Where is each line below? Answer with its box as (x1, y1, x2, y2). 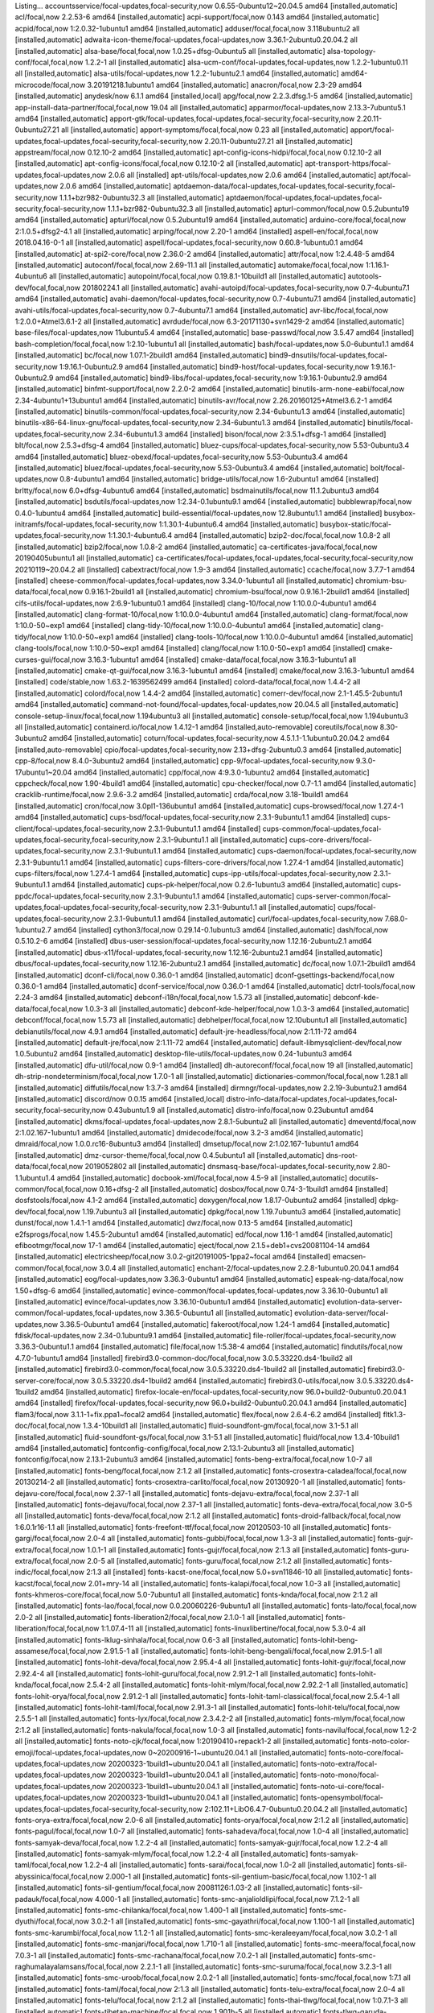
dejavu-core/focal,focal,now (14, 1488, 108, 1498)
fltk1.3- (383, 1409, 407, 1419)
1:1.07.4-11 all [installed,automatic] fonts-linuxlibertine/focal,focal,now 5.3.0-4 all (100, 1623, 366, 1634)
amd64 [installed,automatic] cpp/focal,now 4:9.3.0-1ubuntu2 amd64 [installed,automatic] (73, 767, 370, 777)
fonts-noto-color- (351, 1736, 410, 1746)
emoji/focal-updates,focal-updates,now (14, 1747, 147, 1757)
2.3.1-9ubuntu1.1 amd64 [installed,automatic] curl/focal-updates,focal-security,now (107, 914, 383, 924)
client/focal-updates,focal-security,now (14, 824, 146, 833)
